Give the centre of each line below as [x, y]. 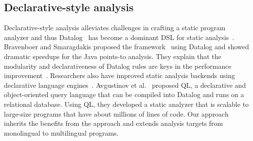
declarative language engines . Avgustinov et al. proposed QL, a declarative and [125, 85]
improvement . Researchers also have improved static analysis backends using [119, 75]
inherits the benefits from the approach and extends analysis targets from [114, 123]
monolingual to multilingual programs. [61, 132]
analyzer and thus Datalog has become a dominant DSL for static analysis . [119, 37]
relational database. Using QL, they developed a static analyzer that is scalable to [126, 104]
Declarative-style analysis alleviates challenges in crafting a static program [115, 28]
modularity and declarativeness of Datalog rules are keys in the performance [118, 66]
